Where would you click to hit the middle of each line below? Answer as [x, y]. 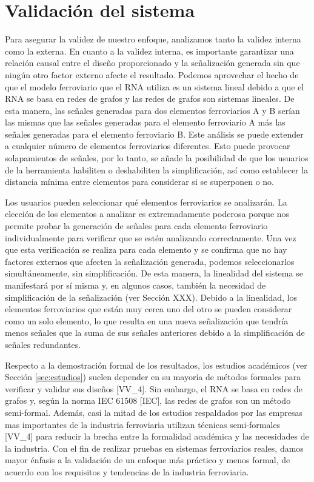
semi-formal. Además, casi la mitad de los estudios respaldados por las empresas [154, 412]
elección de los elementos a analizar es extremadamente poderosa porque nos [147, 214]
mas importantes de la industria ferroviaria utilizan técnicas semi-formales [143, 424]
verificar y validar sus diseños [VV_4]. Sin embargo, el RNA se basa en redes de [154, 388]
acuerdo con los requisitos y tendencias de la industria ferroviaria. [127, 471]
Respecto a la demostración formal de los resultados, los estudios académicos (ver [156, 365]
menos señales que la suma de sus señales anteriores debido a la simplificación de [155, 333]
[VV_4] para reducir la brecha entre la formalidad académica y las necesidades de [157, 436]
